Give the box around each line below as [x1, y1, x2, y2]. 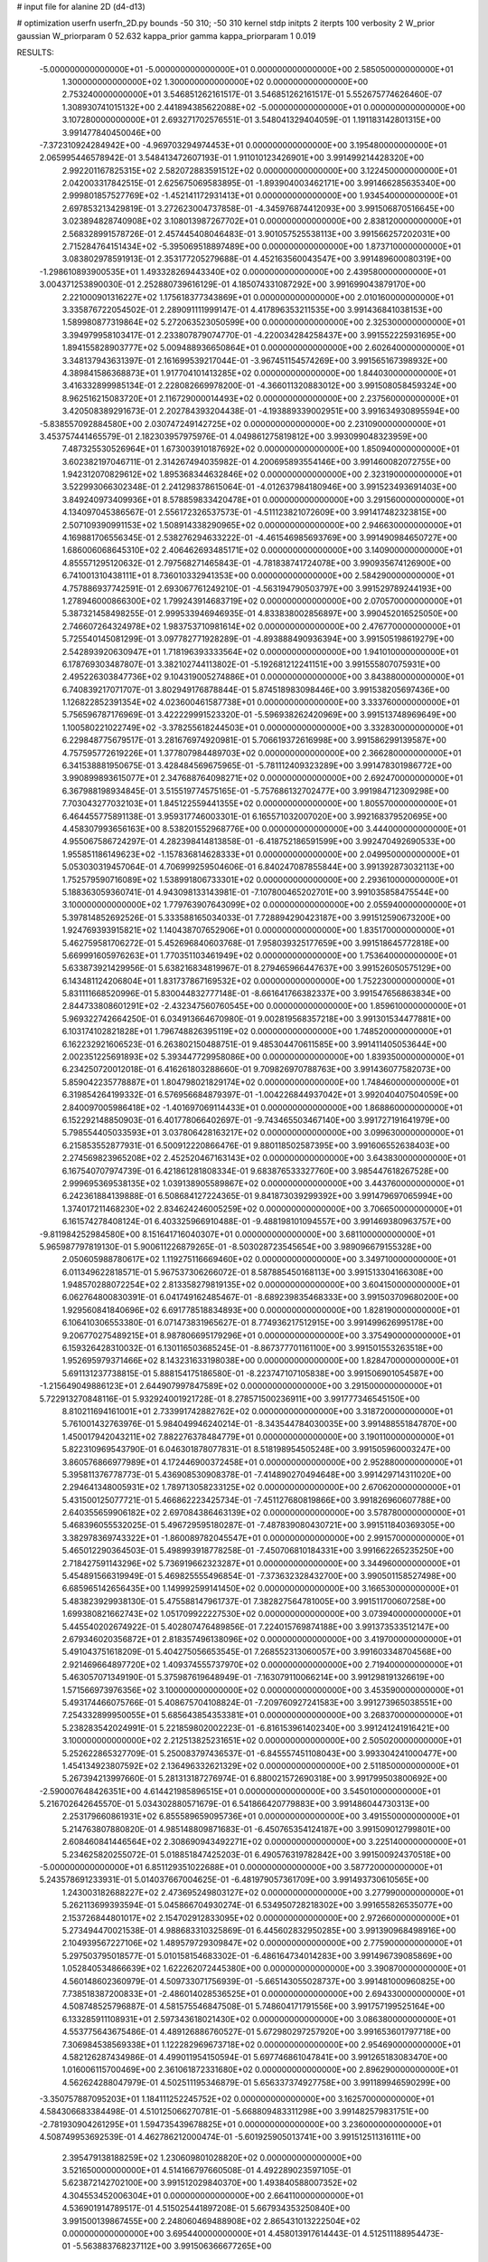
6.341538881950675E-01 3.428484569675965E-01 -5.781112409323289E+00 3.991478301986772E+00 [61, 760, 452, 771]
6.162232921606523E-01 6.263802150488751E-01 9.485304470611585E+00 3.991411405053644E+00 [61, 1039, 447, 1050]
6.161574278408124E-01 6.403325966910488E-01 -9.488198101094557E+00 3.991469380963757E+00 [61, 1216, 452, 1227]
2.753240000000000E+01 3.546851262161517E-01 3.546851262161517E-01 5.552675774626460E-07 [61, 89, 443, 100]
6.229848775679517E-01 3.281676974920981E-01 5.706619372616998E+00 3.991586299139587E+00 [61, 735, 446, 746]
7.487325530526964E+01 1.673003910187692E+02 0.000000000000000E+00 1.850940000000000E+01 [61, 443, 460, 454]
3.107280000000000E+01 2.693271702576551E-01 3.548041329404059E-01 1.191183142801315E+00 [61, 114, 442, 126]
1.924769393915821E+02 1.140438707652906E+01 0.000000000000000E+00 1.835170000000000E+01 [61, 925, 455, 936]
